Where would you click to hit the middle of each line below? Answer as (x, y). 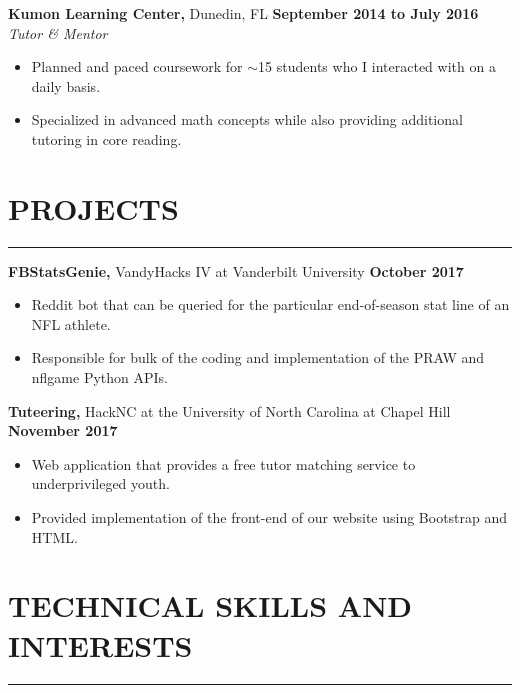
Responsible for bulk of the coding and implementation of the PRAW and (258, 357)
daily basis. (66, 85)
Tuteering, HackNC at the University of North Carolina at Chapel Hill (229, 410)
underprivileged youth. (100, 483)
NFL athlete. (71, 323)
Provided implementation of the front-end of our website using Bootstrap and (269, 517)
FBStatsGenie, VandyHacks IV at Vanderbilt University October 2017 (236, 270)
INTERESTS (100, 644)
